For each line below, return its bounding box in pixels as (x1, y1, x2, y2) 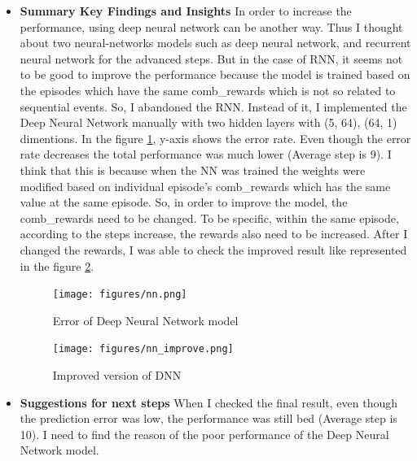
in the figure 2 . (20, 257, 94, 274)
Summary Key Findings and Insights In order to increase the (20, 2, 352, 19)
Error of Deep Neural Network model (52, 311, 239, 328)
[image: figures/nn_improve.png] (52, 343, 234, 355)
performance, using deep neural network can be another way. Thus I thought (20, 18, 403, 35)
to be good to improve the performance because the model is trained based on (20, 66, 410, 83)
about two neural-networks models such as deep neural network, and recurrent (20, 34, 411, 51)
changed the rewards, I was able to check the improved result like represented (20, 241, 407, 258)
